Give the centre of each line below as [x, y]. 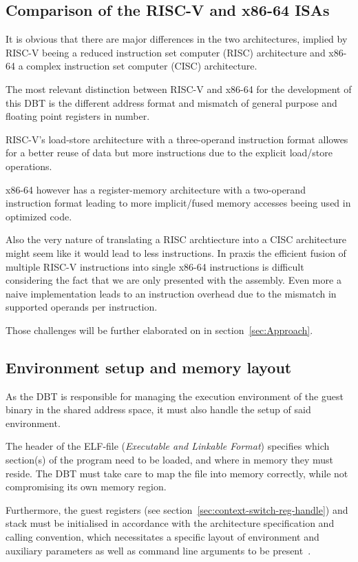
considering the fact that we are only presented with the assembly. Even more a [173, 280]
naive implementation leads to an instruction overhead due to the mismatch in [171, 293]
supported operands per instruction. [82, 307]
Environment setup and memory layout [149, 367]
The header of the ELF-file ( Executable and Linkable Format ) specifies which [168, 446]
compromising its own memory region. [86, 487]
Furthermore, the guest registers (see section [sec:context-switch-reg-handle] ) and [177, 509]
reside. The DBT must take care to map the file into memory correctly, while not [177, 473]
